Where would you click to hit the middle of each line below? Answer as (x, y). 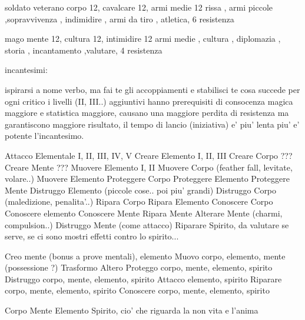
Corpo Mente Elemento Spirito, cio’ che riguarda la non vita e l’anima (132, 310)
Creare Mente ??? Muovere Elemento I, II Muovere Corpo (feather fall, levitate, (149, 167)
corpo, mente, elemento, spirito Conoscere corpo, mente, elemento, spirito (137, 290)
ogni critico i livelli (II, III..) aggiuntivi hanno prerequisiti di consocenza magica (149, 101)
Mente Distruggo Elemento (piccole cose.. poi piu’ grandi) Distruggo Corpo (141, 190)
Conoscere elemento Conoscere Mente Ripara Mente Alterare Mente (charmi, (144, 213)
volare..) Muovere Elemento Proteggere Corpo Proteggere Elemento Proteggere (147, 179)
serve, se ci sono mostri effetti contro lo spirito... (92, 236)
